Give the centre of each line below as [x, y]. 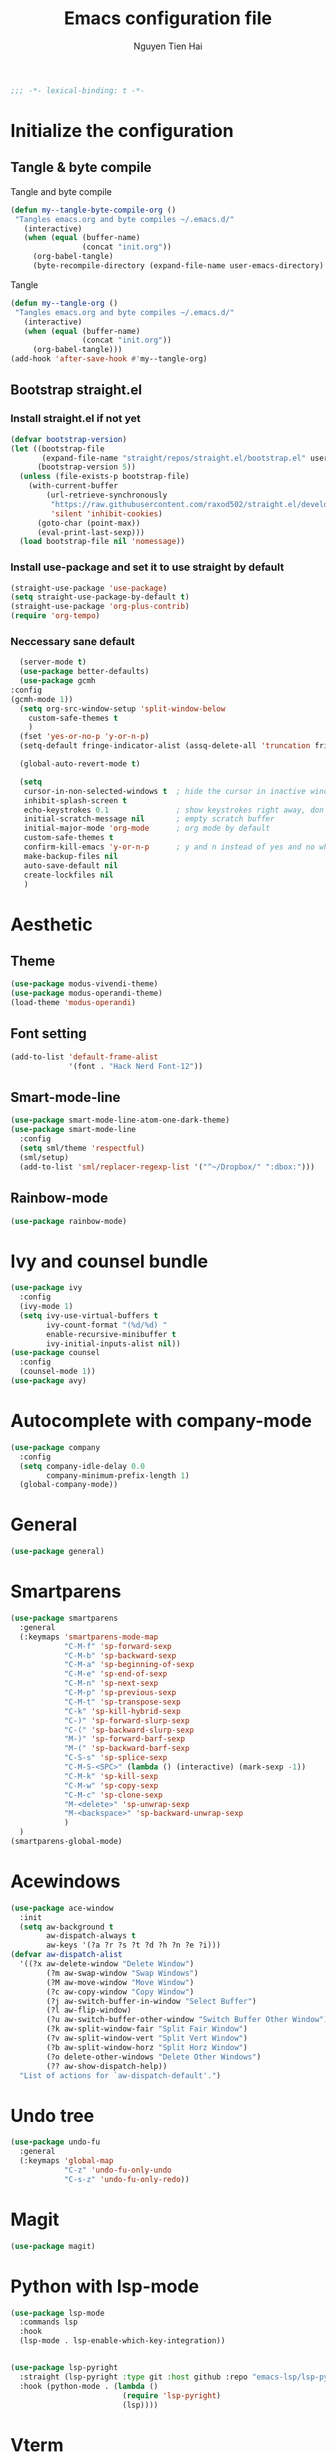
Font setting [48, 1033]
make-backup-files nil [70, 856]
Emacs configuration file [168, 18]
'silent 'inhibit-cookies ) [106, 513]
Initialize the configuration [122, 131]
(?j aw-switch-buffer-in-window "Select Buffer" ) [151, 2001]
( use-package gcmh [58, 681]
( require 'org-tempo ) [55, 616]
